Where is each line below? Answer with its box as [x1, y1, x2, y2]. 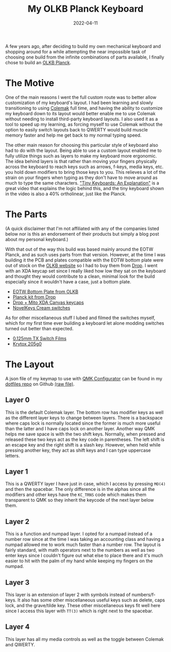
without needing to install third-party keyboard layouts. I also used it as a [5, 116, 158, 122]
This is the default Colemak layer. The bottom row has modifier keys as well [5, 409, 164, 415]
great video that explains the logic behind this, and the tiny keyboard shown [5, 185, 164, 191]
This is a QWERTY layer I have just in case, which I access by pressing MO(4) [5, 481, 166, 487]
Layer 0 [5, 396, 30, 404]
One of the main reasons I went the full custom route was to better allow [5, 94, 157, 100]
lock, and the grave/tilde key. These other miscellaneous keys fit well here [5, 603, 161, 608]
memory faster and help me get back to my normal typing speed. [5, 132, 141, 138]
